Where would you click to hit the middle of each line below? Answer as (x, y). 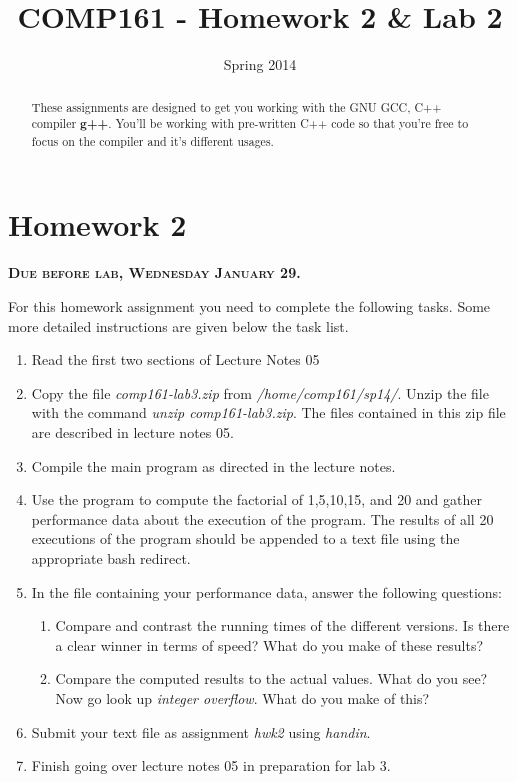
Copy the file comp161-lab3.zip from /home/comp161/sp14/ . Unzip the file (260, 392)
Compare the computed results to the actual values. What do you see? (271, 678)
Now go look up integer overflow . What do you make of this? (242, 697)
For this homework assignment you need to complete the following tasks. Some (249, 306)
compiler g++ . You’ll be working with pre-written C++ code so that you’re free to (250, 124)
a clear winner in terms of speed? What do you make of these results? (269, 644)
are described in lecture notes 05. (132, 431)
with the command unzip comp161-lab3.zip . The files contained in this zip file (268, 412)
